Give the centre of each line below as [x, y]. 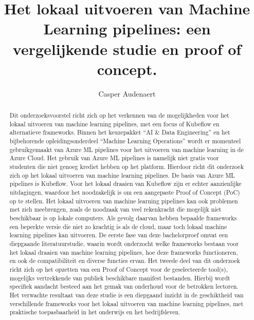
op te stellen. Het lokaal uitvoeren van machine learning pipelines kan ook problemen [124, 201]
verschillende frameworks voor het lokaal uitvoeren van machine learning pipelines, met [126, 303]
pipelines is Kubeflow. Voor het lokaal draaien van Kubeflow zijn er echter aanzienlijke [125, 184]
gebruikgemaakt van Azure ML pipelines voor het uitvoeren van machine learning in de [126, 149]
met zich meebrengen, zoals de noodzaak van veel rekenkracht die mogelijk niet [115, 209]
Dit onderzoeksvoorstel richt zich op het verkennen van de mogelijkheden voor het [119, 115]
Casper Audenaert [127, 93]
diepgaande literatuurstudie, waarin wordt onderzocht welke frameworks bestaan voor [124, 243]
